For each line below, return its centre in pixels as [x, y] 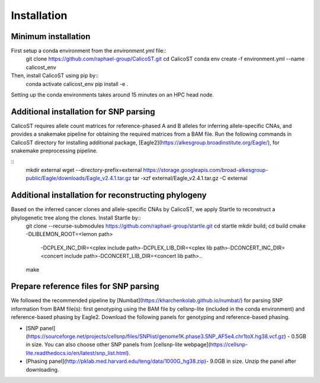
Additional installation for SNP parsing [83, 112]
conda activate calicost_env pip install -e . [77, 84]
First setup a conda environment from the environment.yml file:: [89, 51]
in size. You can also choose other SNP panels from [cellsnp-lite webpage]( [118, 344]
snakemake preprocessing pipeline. [54, 151]
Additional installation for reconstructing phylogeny [109, 195]
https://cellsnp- [229, 344]
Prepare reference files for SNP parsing [85, 287]
